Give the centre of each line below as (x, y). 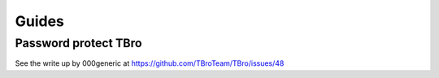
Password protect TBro (78, 43)
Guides (40, 21)
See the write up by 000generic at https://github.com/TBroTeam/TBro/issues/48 (150, 63)
